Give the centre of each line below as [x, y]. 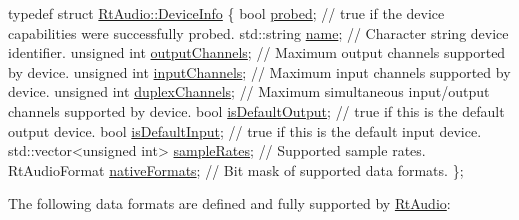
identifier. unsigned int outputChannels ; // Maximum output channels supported [257, 52]
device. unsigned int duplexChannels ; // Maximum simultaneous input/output [249, 91]
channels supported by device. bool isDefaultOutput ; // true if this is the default [256, 110]
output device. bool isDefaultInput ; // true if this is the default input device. [245, 130]
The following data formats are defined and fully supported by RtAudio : [229, 203]
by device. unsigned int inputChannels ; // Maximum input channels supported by [259, 71]
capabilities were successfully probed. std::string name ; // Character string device [258, 32]
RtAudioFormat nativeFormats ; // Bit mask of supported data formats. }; [236, 169]
